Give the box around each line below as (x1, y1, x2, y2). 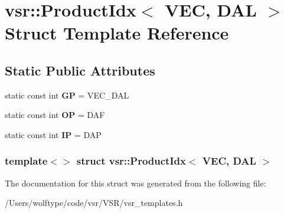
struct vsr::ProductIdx (76, 153, 186, 168)
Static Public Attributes (5, 61, 155, 79)
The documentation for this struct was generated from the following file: (5, 176, 266, 189)
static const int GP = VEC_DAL (5, 89, 129, 101)
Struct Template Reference (5, 21, 229, 45)
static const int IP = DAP (5, 128, 102, 140)
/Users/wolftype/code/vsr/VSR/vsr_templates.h (5, 196, 183, 209)
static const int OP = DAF (5, 109, 105, 121)
